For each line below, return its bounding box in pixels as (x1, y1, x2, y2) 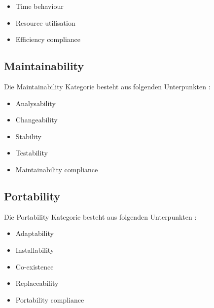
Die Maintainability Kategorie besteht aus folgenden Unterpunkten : (4, 81, 211, 91)
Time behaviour (15, 1, 64, 11)
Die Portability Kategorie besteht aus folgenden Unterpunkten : (4, 211, 197, 222)
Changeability (15, 115, 58, 125)
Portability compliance (15, 294, 84, 305)
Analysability (15, 98, 56, 108)
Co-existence (15, 261, 54, 271)
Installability (15, 244, 54, 255)
